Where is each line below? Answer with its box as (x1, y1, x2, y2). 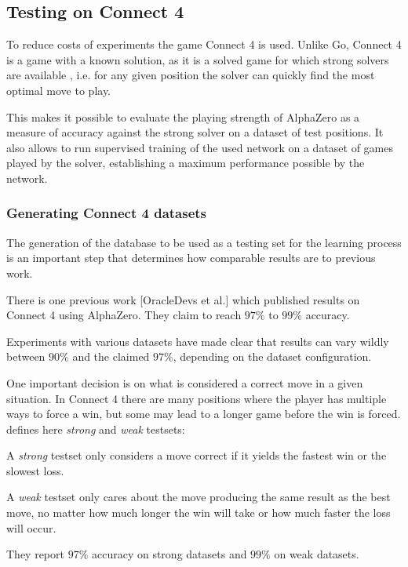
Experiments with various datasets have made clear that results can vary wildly (6, 333, 389, 349)
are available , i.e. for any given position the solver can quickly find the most (6, 67, 375, 83)
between (6, 348, 46, 365)
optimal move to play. (6, 82, 111, 98)
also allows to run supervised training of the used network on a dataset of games (6, 139, 394, 155)
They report (6, 546, 64, 562)
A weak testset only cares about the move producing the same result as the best (6, 489, 391, 505)
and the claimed (72, 348, 150, 365)
